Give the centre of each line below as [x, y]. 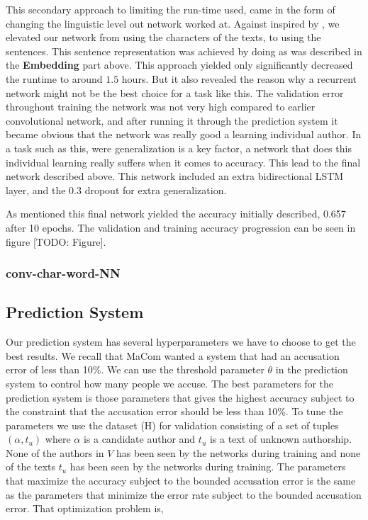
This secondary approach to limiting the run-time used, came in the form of [171, 9]
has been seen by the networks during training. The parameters [208, 467]
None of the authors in [55, 452]
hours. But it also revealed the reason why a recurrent [239, 78]
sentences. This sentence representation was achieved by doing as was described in [184, 51]
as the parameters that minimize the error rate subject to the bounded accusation [184, 494]
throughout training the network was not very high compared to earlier [161, 107]
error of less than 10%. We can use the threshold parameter [135, 369]
